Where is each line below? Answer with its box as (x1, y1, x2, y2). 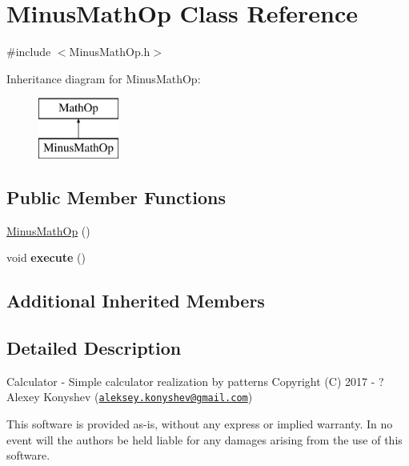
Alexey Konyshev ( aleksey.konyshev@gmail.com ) (6, 388, 253, 405)
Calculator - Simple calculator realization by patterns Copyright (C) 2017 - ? (6, 372, 384, 389)
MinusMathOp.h (69, 43, 150, 60)
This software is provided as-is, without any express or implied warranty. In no (6, 416, 393, 432)
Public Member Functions (6, 184, 226, 209)
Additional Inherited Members (6, 288, 265, 313)
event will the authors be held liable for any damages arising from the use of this (6, 431, 403, 448)
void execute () (6, 249, 86, 266)
